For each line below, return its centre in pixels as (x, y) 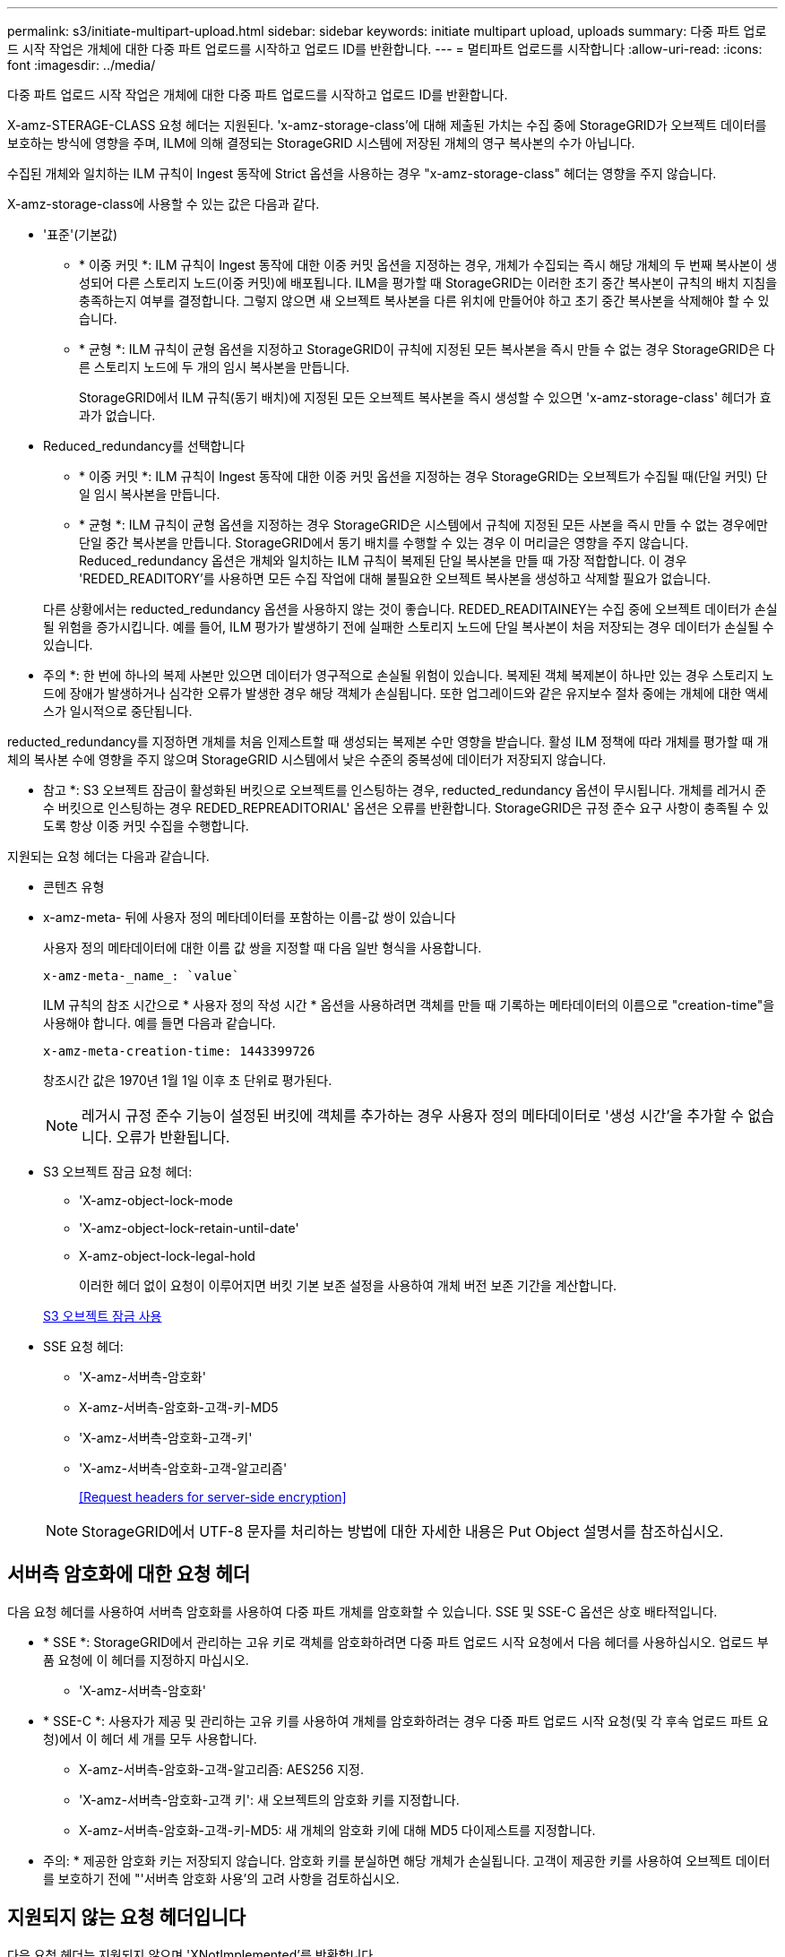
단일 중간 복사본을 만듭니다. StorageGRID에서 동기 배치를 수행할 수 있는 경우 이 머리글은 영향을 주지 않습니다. (384, 543)
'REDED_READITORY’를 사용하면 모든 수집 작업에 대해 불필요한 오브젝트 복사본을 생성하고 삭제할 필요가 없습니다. (395, 578)
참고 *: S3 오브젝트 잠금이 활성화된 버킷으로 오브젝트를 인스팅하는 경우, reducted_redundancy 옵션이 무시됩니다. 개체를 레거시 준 (405, 790)
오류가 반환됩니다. (173, 1137)
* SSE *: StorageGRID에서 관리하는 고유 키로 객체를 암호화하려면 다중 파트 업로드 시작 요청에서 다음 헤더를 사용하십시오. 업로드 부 (406, 1642)
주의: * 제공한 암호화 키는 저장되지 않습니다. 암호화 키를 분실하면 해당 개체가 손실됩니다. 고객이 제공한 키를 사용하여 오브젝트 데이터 (407, 1860)
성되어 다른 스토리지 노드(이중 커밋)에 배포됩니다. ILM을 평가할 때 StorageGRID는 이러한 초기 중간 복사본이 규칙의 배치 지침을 (428, 283)
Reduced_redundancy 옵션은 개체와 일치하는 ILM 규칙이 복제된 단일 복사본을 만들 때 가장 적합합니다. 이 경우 (383, 560)
